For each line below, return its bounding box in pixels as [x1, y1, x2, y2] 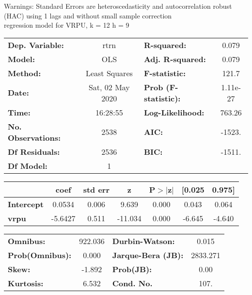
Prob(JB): [112, 263, 152, 275]
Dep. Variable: [8, 39, 64, 50]
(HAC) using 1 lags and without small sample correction [4, 10, 172, 20]
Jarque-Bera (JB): [112, 249, 184, 261]
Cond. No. [112, 277, 153, 289]
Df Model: [8, 160, 47, 171]
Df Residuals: [8, 146, 60, 157]
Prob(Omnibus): [8, 249, 72, 261]
